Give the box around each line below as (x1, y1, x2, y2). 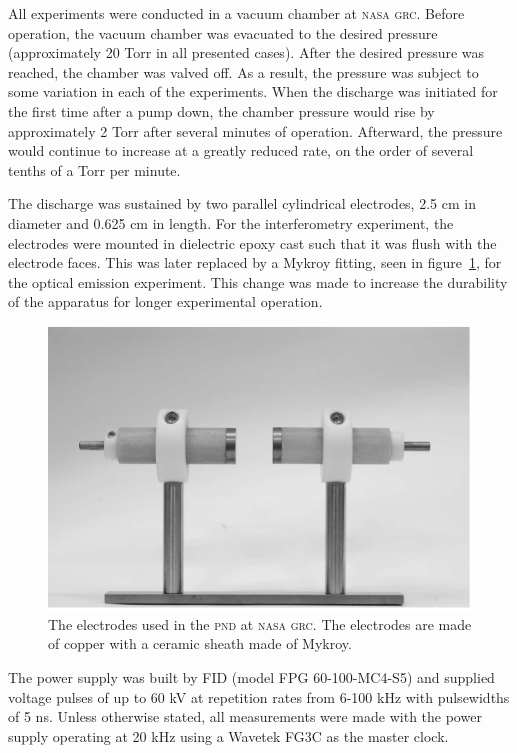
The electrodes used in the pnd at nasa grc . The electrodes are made (48, 613, 472, 634)
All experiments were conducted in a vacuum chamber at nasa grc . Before (8, 3, 465, 23)
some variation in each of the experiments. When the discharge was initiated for (8, 81, 498, 102)
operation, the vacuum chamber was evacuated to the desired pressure (8, 22, 438, 43)
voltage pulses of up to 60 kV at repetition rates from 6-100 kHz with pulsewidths (8, 686, 510, 707)
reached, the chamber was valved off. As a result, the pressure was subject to (8, 61, 479, 82)
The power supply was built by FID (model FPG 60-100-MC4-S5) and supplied (8, 667, 495, 688)
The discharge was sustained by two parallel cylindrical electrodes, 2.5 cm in (8, 193, 476, 214)
